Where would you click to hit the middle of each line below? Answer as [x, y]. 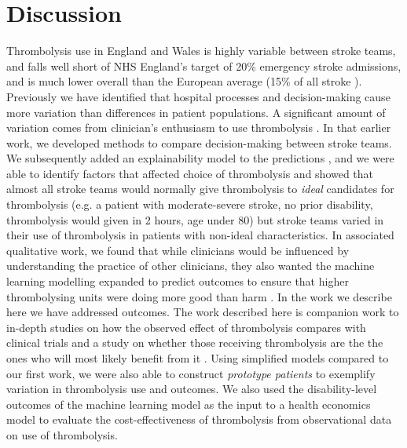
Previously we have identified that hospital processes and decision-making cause [198, 96]
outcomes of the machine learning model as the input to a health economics [189, 404]
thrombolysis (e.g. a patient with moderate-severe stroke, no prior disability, [190, 204]
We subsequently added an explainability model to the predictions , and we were [200, 158]
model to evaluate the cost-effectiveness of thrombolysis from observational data [199, 419]
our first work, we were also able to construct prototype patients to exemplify [191, 373]
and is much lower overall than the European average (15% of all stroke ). [184, 81]
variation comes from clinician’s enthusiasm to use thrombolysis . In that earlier [199, 127]
